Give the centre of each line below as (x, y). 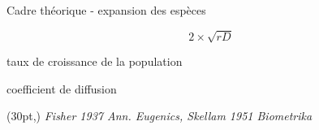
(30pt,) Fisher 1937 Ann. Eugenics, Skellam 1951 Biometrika (159, 116)
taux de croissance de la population (95, 61)
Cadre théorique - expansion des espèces (106, 10)
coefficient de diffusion (62, 88)
